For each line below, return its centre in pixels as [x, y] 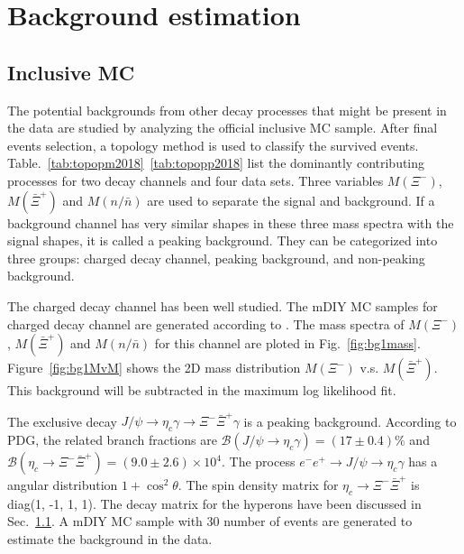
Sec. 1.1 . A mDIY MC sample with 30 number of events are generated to [210, 521]
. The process [259, 462]
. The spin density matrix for [258, 484]
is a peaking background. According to [350, 421]
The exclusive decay [62, 421]
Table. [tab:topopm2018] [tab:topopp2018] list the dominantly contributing [216, 163]
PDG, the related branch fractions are [112, 440]
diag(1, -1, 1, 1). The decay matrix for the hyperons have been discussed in [214, 503]
